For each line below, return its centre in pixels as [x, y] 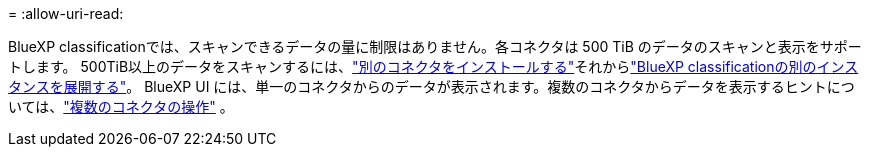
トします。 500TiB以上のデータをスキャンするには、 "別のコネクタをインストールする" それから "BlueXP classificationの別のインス [433, 66]
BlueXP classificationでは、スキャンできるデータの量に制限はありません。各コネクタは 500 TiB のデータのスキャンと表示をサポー [435, 46]
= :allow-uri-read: [66, 13]
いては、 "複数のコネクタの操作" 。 [121, 106]
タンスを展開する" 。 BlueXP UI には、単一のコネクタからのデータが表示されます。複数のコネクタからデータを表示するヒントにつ [431, 86]
